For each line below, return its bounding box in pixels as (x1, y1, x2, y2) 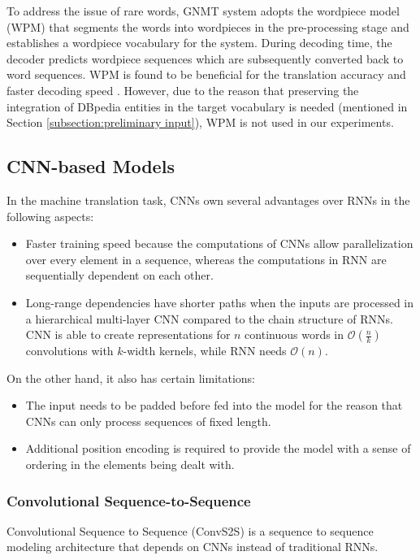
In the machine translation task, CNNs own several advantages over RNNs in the (6, 191, 410, 208)
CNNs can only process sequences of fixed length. (25, 412, 271, 429)
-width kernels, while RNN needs (123, 342, 287, 359)
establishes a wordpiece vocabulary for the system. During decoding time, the (6, 34, 392, 51)
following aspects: (6, 207, 94, 224)
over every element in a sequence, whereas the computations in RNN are (25, 250, 387, 267)
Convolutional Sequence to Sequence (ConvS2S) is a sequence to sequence (6, 522, 374, 539)
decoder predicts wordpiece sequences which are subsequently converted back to (6, 50, 404, 67)
